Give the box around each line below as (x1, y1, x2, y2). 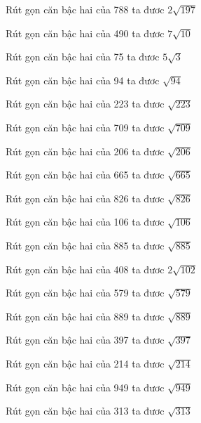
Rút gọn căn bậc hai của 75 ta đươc (6, 49, 160, 64)
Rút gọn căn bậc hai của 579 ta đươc (6, 285, 165, 300)
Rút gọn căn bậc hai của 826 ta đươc (6, 190, 165, 205)
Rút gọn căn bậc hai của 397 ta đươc (6, 332, 165, 347)
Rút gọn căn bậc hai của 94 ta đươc (6, 72, 160, 87)
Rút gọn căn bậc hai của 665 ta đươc (6, 167, 165, 182)
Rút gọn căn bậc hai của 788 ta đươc (6, 2, 165, 16)
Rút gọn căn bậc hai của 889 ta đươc (6, 308, 165, 323)
